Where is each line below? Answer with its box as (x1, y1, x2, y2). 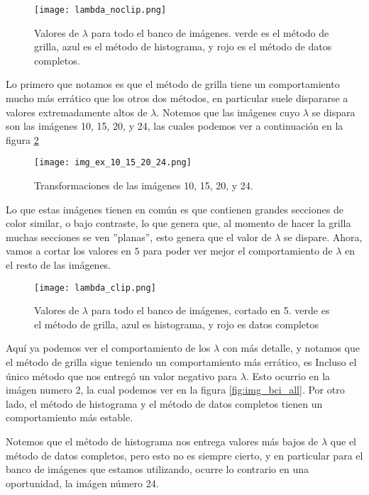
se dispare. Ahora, (284, 229, 363, 244)
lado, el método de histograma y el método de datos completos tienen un (6, 396, 323, 411)
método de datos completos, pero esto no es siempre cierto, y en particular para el (6, 447, 363, 462)
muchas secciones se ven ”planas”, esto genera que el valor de (6, 229, 272, 244)
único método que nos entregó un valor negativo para (6, 368, 238, 383)
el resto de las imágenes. (6, 257, 111, 272)
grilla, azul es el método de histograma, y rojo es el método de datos (34, 39, 332, 54)
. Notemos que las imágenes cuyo (156, 104, 300, 119)
